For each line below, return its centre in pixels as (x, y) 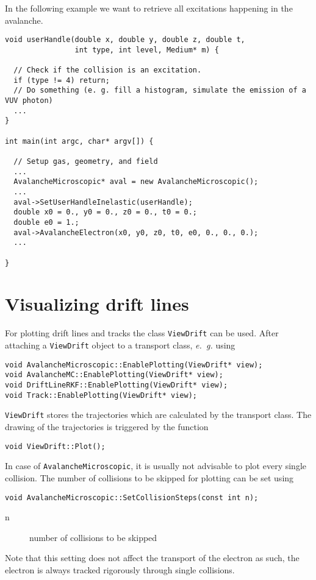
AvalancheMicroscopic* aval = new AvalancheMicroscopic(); (136, 182)
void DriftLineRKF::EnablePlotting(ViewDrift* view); (117, 385)
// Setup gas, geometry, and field (86, 162)
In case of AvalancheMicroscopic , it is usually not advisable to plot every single (156, 466)
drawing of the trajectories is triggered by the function (107, 426)
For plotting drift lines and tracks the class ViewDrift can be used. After (142, 333)
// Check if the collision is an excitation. (108, 70)
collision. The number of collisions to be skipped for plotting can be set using (149, 477)
